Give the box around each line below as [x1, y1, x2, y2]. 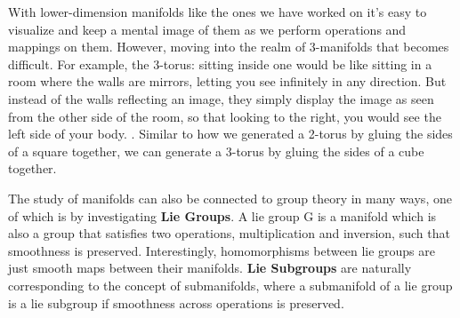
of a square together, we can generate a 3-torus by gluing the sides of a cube [8, 141, 424, 160]
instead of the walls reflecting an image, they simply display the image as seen [8, 89, 434, 107]
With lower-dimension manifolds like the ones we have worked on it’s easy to [8, 3, 427, 20]
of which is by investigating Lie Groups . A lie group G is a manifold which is [8, 206, 437, 225]
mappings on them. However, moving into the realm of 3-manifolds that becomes [8, 37, 449, 56]
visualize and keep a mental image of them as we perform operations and [8, 20, 407, 38]
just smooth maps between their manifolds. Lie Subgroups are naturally [8, 258, 412, 277]
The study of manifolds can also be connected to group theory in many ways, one [8, 188, 452, 207]
